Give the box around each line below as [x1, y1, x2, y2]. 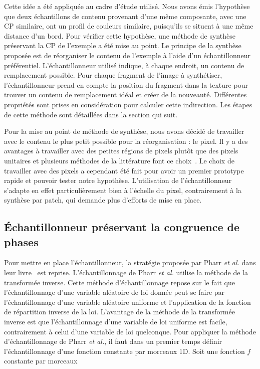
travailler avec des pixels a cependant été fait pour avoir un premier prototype [4, 165, 244, 175]
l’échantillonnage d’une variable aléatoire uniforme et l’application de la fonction [4, 296, 251, 307]
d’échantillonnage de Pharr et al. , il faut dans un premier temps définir [4, 336, 222, 346]
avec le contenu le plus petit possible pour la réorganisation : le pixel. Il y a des [4, 135, 248, 146]
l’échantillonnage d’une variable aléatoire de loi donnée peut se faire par [4, 287, 225, 297]
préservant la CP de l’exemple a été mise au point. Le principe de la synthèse [4, 40, 241, 51]
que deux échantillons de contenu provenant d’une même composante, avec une [4, 11, 246, 21]
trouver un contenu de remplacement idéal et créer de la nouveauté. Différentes [4, 89, 247, 100]
